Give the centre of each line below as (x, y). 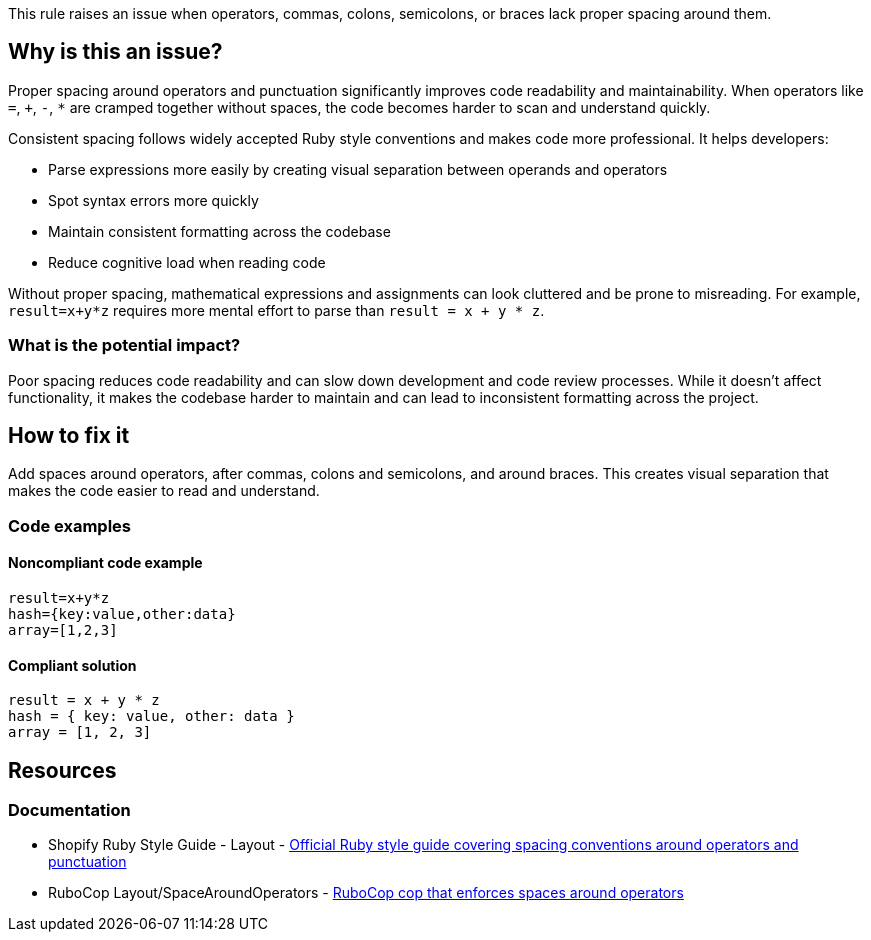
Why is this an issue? (115, 52)
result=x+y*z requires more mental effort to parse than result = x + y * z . (276, 310)
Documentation (69, 810)
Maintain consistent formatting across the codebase (219, 231)
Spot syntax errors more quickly (153, 200)
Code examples (70, 525)
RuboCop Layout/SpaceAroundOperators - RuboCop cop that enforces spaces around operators (366, 893)
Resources (62, 770)
